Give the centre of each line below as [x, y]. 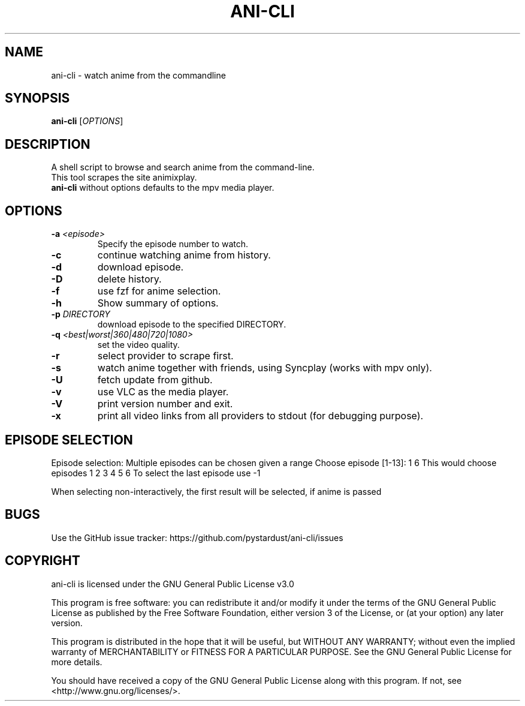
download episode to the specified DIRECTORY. [192, 325]
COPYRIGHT [43, 561]
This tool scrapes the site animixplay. [124, 178]
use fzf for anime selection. [159, 291]
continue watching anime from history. [184, 255]
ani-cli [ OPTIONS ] [87, 121]
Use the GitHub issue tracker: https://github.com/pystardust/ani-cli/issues [197, 537]
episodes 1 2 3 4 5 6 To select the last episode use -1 [156, 473]
